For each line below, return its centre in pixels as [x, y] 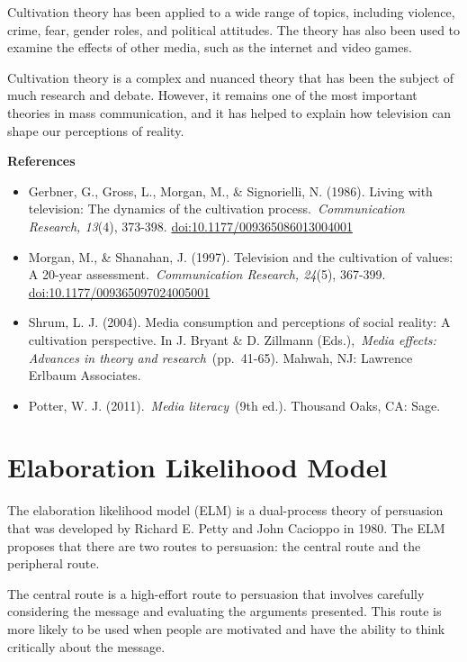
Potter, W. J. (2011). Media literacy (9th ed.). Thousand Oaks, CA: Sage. [234, 405]
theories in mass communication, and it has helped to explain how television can [229, 112]
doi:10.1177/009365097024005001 [119, 291]
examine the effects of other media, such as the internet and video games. [210, 47]
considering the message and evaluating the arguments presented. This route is [225, 611]
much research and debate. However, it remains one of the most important [212, 95]
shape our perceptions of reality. [96, 130]
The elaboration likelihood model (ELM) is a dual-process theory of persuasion [225, 510]
